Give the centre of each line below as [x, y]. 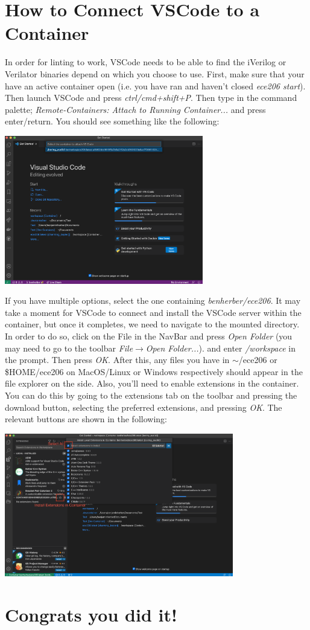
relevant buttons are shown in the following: [86, 419]
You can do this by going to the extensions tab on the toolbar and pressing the [151, 395]
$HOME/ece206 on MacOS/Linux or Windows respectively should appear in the [154, 371]
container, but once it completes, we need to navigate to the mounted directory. [152, 324]
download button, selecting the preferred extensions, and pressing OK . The [144, 407]
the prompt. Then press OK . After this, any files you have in [117, 360]
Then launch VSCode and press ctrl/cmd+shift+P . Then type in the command [151, 98]
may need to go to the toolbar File [69, 348]
